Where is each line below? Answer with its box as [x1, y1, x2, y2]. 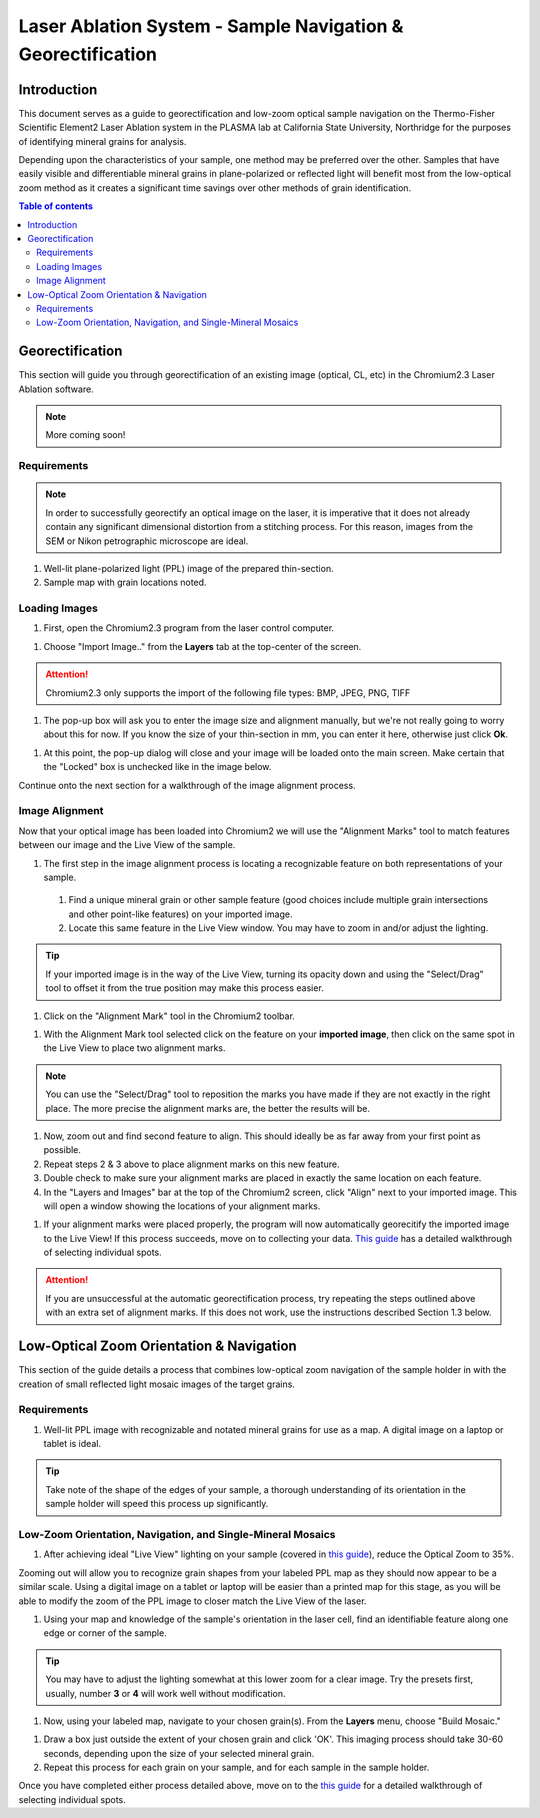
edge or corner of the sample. [43, 1627, 167, 1639]
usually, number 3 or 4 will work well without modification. [45, 1687, 286, 1699]
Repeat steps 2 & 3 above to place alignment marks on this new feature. [43, 1158, 340, 1170]
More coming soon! [45, 429, 126, 441]
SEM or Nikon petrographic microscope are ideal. [45, 535, 249, 547]
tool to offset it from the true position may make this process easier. [45, 982, 324, 994]
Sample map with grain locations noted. [43, 576, 207, 589]
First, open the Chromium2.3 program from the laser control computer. [43, 622, 335, 634]
